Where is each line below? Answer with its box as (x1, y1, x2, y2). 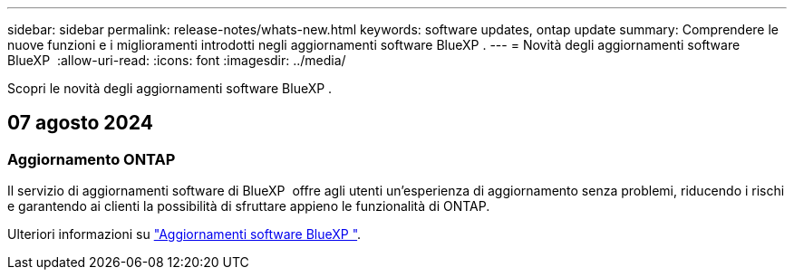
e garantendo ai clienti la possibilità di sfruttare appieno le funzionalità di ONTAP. (7, 198, 490, 215)
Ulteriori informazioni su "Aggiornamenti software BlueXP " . (7, 226, 362, 243)
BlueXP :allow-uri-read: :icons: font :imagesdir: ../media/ (7, 53, 346, 68)
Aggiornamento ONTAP (7, 149, 176, 168)
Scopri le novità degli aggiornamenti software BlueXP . (7, 81, 333, 96)
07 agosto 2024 (7, 111, 153, 135)
